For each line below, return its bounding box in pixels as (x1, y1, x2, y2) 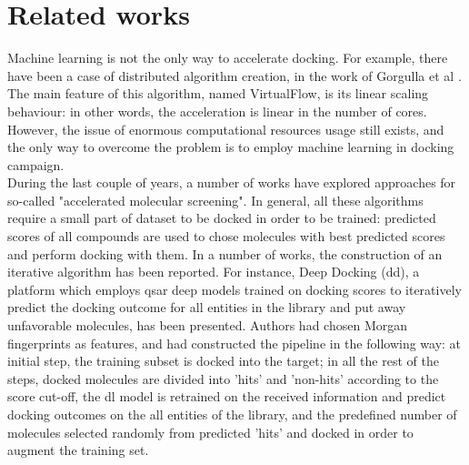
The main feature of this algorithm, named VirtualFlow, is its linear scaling (7, 84, 429, 103)
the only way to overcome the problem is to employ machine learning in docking (7, 137, 454, 157)
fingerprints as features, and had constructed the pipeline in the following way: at (7, 333, 462, 352)
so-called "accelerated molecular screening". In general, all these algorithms (7, 190, 424, 209)
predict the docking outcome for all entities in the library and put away (7, 298, 406, 317)
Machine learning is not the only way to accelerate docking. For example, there (7, 48, 448, 67)
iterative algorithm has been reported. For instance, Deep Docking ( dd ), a (7, 262, 420, 281)
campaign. (7, 155, 65, 174)
